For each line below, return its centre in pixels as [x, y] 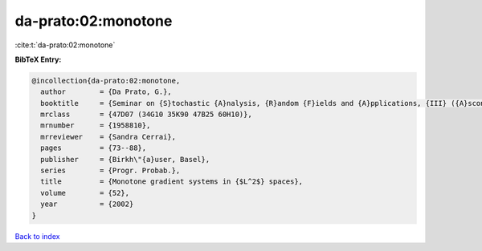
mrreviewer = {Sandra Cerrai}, [108, 137]
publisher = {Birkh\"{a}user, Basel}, [125, 159]
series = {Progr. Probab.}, [110, 171]
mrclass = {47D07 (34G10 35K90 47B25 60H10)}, [146, 115]
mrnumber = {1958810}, [96, 125]
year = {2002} [87, 204]
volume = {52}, [85, 193]
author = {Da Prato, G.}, [106, 92]
